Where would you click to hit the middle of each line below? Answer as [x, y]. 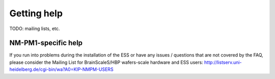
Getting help [36, 13]
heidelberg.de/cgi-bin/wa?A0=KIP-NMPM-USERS [62, 69]
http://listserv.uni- [223, 62]
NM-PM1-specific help [46, 43]
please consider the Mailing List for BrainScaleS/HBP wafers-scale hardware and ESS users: [106, 62]
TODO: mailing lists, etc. [35, 29]
